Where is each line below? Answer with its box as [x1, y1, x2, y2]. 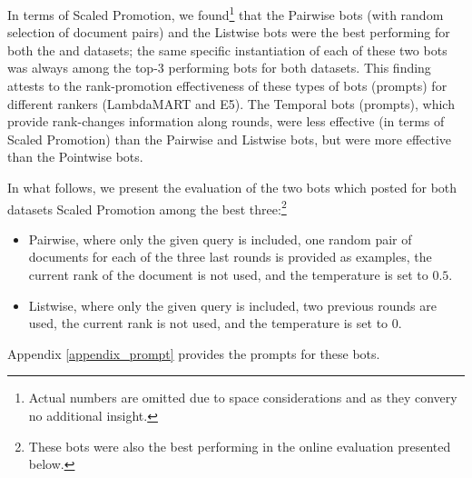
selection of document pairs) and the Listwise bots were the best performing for [7, 23, 450, 42]
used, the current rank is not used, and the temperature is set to [28, 314, 388, 333]
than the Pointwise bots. [7, 147, 143, 166]
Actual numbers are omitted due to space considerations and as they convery [28, 388, 457, 407]
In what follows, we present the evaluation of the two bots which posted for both [7, 178, 457, 196]
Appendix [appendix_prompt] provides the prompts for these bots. [7, 344, 380, 363]
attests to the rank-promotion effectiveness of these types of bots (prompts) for [7, 76, 447, 95]
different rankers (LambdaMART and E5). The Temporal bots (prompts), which [7, 94, 455, 113]
